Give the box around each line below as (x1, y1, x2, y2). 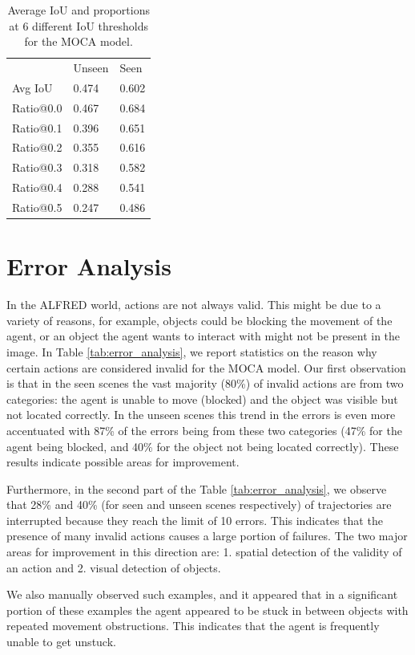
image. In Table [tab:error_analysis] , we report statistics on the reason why (6, 343, 377, 360)
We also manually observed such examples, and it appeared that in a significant (6, 586, 398, 603)
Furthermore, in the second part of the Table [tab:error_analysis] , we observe (6, 480, 387, 497)
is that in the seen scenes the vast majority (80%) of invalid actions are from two (6, 375, 404, 392)
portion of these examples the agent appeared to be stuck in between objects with (6, 601, 409, 618)
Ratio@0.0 (12, 99, 62, 116)
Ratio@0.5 (12, 198, 62, 215)
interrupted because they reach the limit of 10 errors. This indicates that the (6, 511, 383, 528)
